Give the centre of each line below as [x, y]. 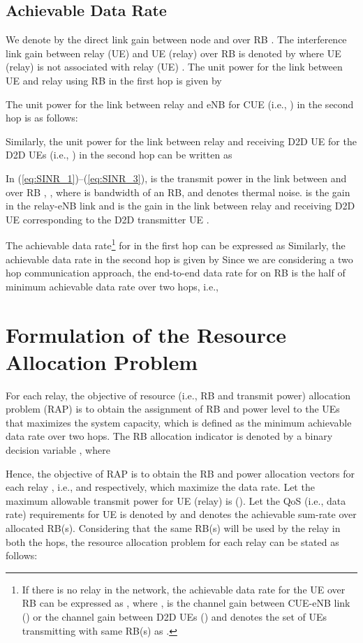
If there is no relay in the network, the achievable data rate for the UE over [184, 589]
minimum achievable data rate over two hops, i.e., [112, 286]
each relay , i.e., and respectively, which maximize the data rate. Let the [160, 487]
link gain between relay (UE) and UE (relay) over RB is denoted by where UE [173, 53]
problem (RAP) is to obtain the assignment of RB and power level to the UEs [173, 409]
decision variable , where [58, 450]
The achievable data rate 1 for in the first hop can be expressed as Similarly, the [176, 244]
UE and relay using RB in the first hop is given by [114, 80]
